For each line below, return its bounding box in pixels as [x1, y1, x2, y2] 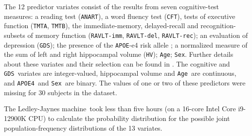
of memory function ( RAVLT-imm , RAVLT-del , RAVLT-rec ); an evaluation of [27, 30, 248, 40]
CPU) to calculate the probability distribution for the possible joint [28, 113, 230, 123]
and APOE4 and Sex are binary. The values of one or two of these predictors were [4, 78, 246, 88]
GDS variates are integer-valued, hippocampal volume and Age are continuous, [4, 68, 236, 78]
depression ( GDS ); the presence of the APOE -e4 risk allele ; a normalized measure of [4, 39, 248, 50]
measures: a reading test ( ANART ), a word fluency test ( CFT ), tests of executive [4, 11, 235, 21]
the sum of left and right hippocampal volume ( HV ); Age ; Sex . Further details [4, 49, 234, 59]
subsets [4, 30, 25, 40]
